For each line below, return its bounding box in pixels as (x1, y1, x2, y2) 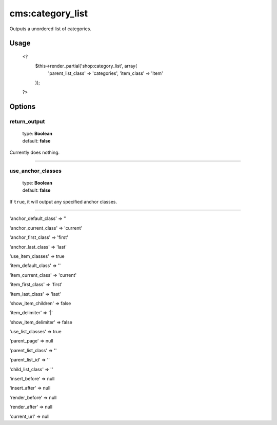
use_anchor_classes (9, 167, 62, 174)
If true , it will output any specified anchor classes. (9, 199, 117, 205)
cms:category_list (9, 8, 88, 19)
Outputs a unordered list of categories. (9, 26, 92, 32)
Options (9, 103, 36, 111)
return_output (9, 118, 45, 125)
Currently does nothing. (9, 149, 60, 156)
